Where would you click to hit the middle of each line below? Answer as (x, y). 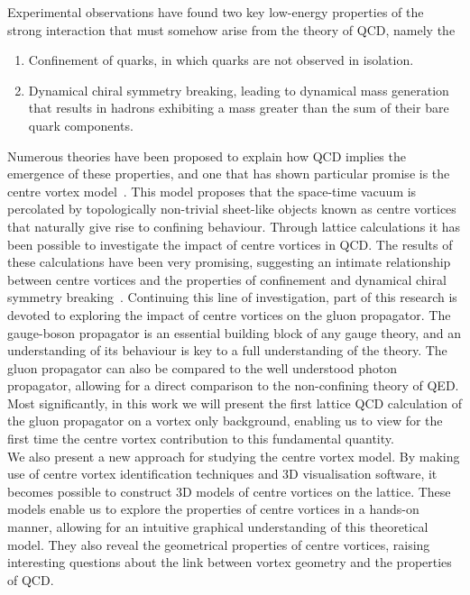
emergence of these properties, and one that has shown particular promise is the (229, 174)
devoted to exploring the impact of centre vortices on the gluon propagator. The (229, 314)
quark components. (81, 125)
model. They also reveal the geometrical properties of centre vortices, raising (219, 544)
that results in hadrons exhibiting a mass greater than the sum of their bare (239, 108)
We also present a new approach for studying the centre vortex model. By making (234, 456)
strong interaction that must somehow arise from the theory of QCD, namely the (231, 29)
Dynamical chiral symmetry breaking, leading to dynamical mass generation (239, 90)
